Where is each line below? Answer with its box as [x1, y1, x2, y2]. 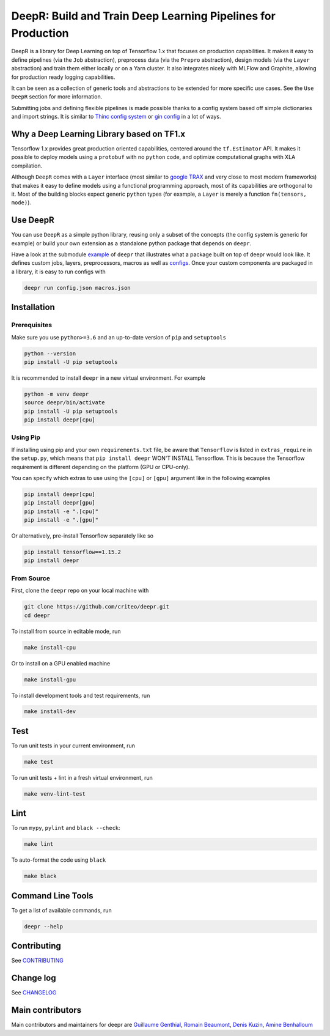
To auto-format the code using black [11, 856, 106, 864]
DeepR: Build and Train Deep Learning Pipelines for [11, 9, 276, 23]
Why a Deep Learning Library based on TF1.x [11, 128, 186, 139]
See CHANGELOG [11, 989, 57, 996]
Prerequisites [11, 321, 52, 330]
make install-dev [24, 708, 76, 715]
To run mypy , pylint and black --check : [11, 824, 120, 832]
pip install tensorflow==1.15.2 [24, 549, 122, 556]
